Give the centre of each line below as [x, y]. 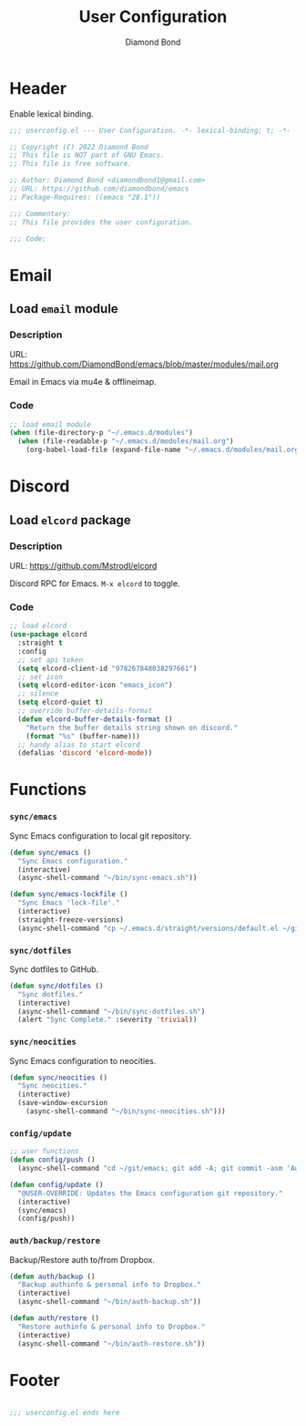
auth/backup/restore [55, 1241]
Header [38, 88]
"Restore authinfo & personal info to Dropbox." [112, 1327]
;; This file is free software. [71, 164]
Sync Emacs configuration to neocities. [83, 1060]
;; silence [38, 694]
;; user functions [44, 1152]
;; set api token [51, 660]
